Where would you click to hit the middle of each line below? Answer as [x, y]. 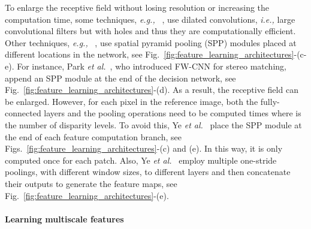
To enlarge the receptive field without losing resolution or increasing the [137, 7]
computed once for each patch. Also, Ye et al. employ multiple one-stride [141, 160]
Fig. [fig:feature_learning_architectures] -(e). [87, 195]
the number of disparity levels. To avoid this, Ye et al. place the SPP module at [153, 124]
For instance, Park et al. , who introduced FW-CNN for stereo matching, [152, 66]
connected [23, 113]
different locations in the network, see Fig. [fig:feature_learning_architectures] [150, 54]
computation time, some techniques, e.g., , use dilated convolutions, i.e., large [150, 19]
